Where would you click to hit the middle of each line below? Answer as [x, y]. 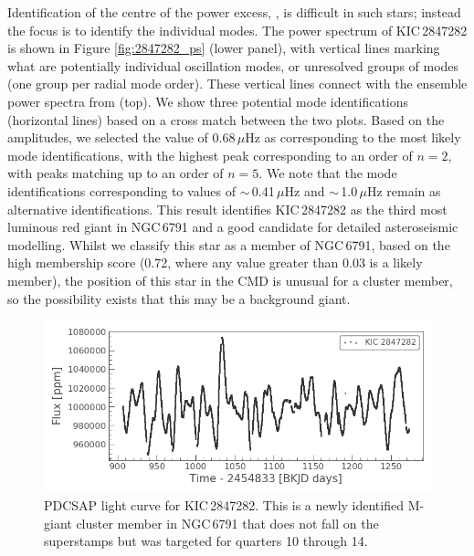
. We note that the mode [328, 173]
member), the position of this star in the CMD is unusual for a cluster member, [230, 280]
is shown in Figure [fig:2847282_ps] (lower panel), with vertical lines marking [224, 48]
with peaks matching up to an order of [116, 173]
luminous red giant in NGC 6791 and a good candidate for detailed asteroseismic [233, 227]
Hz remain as [404, 190]
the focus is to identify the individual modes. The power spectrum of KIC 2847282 [237, 30]
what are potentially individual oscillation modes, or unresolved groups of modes [233, 65]
